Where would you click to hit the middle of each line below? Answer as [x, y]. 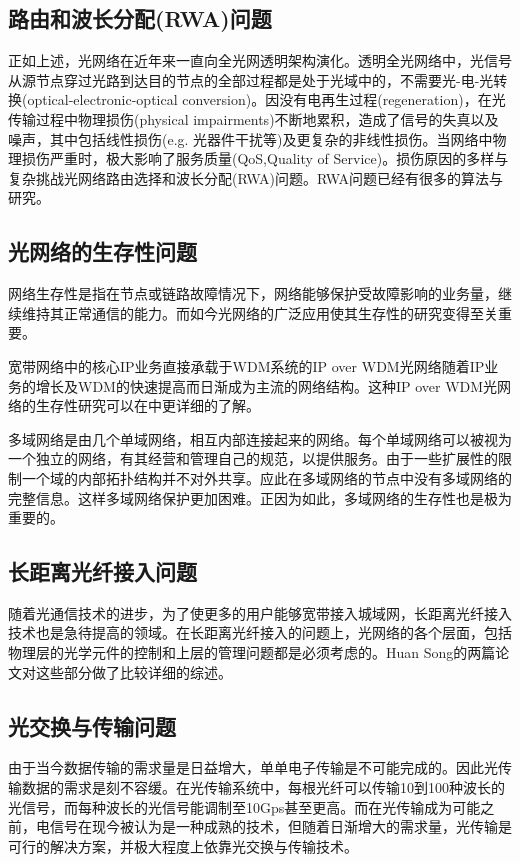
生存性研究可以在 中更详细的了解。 [147, 405]
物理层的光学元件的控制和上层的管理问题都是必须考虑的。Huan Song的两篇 [252, 652]
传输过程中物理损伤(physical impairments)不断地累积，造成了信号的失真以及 [253, 118]
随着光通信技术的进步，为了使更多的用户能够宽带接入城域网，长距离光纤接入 [260, 612]
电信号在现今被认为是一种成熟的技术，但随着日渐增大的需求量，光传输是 [273, 826]
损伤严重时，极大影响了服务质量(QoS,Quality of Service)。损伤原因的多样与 [265, 158]
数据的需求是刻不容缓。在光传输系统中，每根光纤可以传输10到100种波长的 [263, 787]
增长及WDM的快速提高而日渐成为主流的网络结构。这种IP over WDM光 [266, 385]
